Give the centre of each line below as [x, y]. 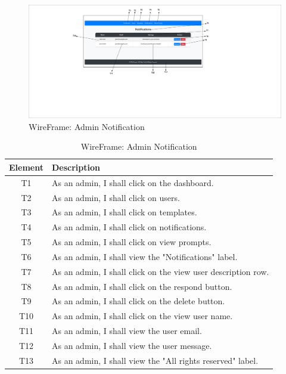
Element [26, 167]
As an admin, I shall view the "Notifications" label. [144, 256]
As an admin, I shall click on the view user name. [142, 316]
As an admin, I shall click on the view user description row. [160, 271]
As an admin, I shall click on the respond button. [142, 286]
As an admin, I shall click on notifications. [129, 227]
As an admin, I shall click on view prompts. [131, 242]
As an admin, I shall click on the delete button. [138, 301]
